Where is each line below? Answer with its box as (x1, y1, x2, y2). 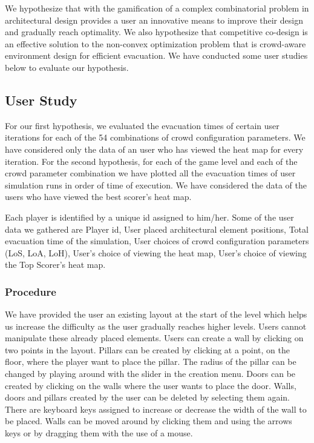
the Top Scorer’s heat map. (5, 258, 106, 271)
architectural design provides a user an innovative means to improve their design (5, 13, 303, 26)
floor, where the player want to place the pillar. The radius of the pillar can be (5, 355, 296, 368)
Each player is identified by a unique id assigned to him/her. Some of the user (5, 210, 294, 223)
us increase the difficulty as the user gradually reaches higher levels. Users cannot (5, 319, 307, 332)
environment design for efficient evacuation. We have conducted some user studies (5, 49, 308, 62)
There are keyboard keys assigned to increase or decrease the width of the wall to (5, 402, 307, 415)
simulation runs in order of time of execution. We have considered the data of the (5, 178, 307, 191)
